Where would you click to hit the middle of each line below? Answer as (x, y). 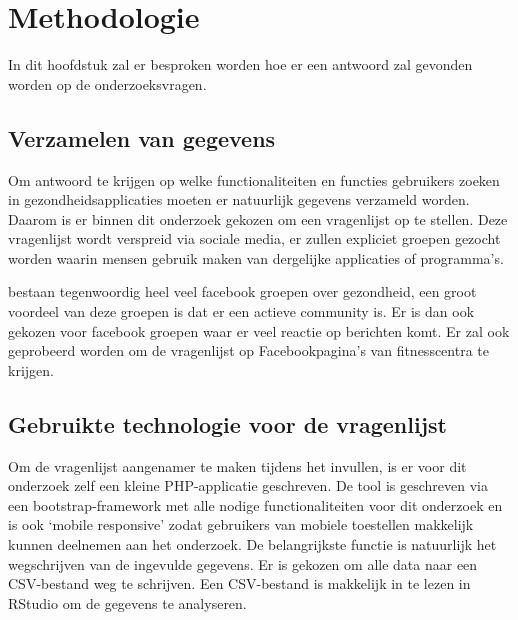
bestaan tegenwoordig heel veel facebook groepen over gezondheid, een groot (242, 291)
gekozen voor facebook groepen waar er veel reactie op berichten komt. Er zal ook (259, 330)
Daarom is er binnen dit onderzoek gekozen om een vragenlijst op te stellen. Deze (258, 218)
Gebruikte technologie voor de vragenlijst (227, 423)
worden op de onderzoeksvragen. (107, 83)
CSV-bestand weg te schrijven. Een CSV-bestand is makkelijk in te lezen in (239, 583)
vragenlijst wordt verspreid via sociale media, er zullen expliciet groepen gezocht (254, 238)
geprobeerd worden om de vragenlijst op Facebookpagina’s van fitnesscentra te (248, 350)
